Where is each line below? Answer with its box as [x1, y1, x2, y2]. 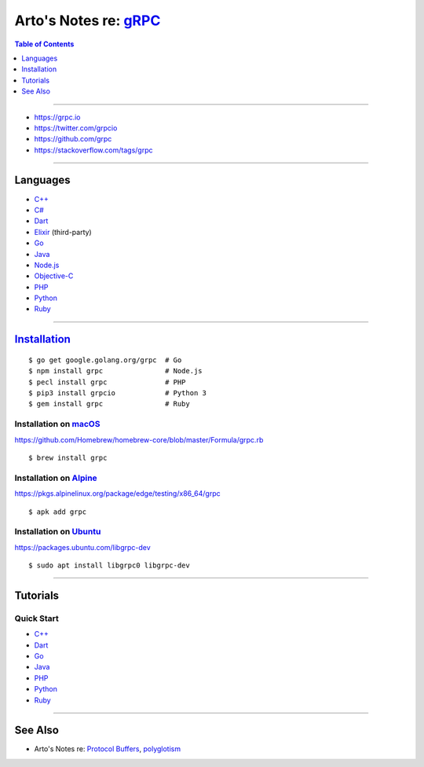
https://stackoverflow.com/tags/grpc [34, 145, 153, 155]
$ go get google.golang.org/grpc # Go [28, 355, 182, 365]
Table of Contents [14, 39, 75, 49]
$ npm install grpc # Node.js [28, 366, 203, 376]
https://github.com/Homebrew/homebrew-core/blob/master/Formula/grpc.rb [14, 435, 264, 444]
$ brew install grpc [28, 453, 108, 462]
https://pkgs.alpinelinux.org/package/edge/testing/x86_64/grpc [14, 489, 221, 498]
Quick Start [14, 613, 59, 624]
